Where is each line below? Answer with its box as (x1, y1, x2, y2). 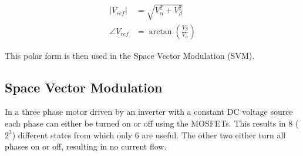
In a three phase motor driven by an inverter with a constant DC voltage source (5, 105, 293, 118)
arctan (149, 27, 172, 36)
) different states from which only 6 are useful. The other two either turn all (12, 128, 286, 141)
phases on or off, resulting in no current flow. (5, 140, 167, 152)
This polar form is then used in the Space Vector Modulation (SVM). (5, 49, 255, 61)
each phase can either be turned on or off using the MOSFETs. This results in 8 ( (5, 117, 299, 129)
